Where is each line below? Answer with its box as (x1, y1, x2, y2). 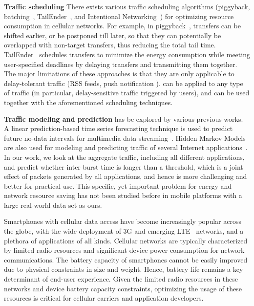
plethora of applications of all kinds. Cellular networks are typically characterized (4, 235, 248, 245)
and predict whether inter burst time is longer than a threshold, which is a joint (4, 161, 243, 172)
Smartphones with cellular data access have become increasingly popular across (4, 216, 241, 226)
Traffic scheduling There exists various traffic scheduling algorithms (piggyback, (4, 1, 250, 11)
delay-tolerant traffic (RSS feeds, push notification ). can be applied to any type (4, 78, 243, 88)
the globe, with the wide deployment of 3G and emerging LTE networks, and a (4, 226, 244, 236)
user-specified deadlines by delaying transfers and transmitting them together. (4, 59, 237, 69)
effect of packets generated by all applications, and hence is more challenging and (4, 171, 247, 181)
